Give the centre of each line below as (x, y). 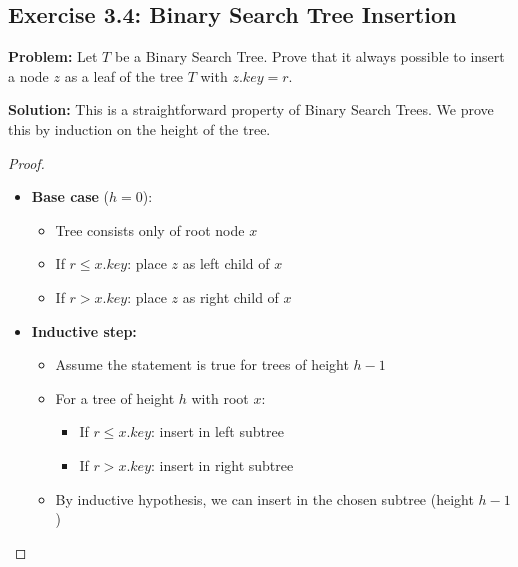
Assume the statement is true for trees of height (202, 364)
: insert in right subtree (222, 464)
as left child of (226, 263)
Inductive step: (84, 330)
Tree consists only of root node (150, 229)
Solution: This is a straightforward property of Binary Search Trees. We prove (251, 109)
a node (28, 75)
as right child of (230, 296)
